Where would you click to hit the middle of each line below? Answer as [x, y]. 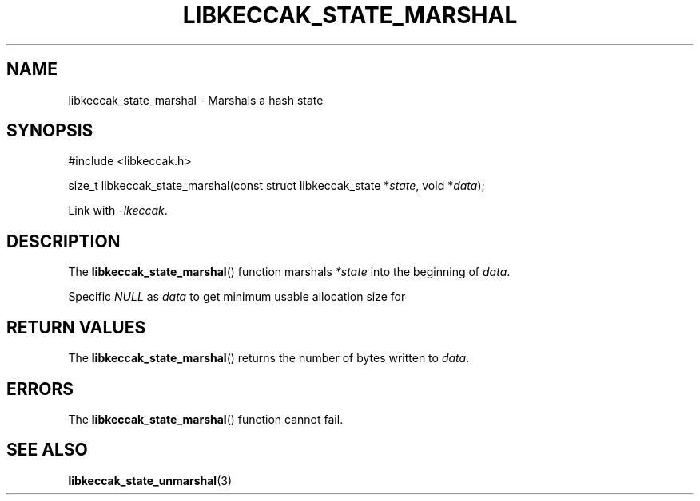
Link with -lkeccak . [118, 211]
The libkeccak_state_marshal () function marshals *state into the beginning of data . [289, 272]
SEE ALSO [47, 450]
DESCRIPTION [64, 241]
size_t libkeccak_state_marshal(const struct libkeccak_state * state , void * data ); [276, 186]
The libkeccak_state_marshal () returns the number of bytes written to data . [269, 358]
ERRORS [40, 389]
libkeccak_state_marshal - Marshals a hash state [196, 100]
